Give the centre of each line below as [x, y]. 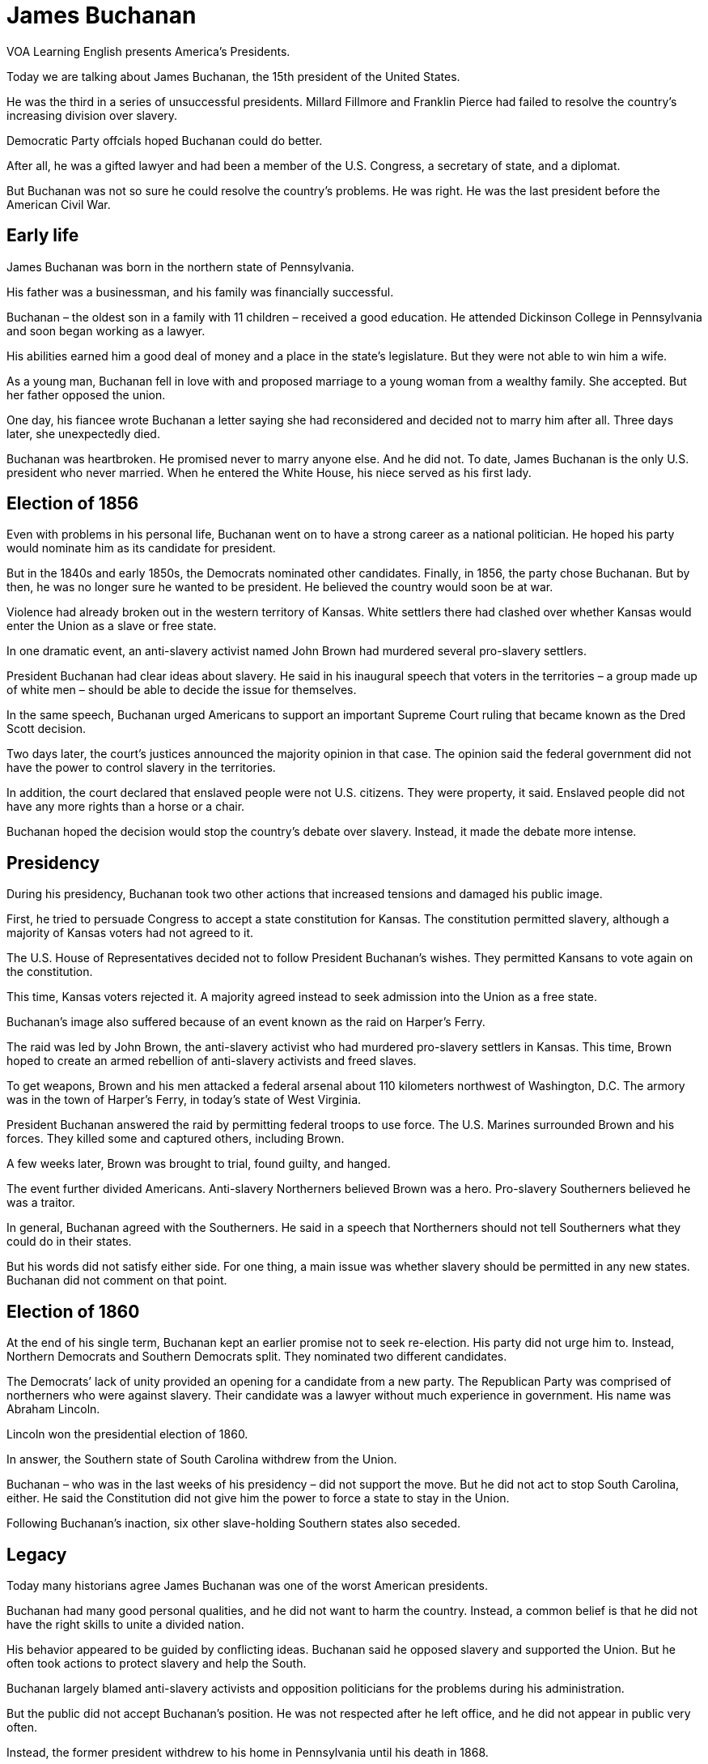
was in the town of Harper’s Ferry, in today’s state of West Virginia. [184, 1100]
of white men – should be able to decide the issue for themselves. [182, 690]
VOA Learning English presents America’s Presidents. [148, 51]
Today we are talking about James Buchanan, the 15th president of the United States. [233, 76]
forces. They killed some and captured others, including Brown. [176, 1139]
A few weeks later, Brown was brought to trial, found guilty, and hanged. [199, 1164]
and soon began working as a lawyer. [106, 330]
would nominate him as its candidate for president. [141, 548]
